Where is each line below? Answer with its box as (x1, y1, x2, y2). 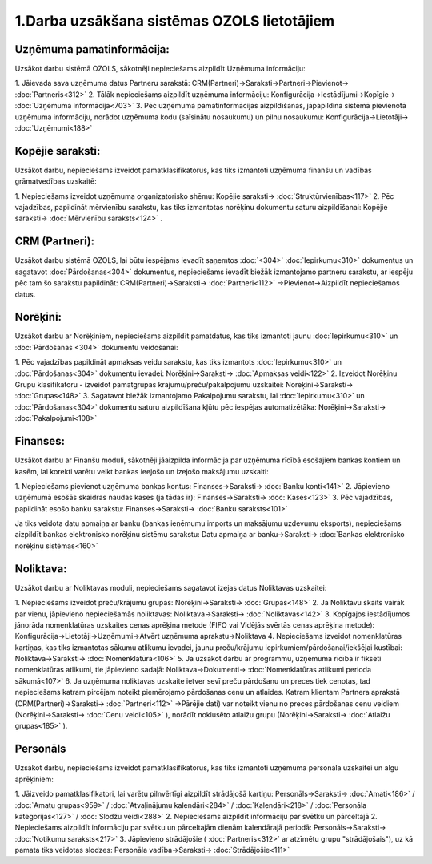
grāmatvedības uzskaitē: (14, 176, 97, 186)
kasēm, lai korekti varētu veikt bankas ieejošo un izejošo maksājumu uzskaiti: (14, 466, 270, 476)
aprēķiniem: (14, 774, 54, 784)
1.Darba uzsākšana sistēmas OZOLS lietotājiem (14, 12, 335, 30)
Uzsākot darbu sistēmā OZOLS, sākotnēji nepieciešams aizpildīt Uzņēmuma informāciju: (14, 64, 306, 74)
